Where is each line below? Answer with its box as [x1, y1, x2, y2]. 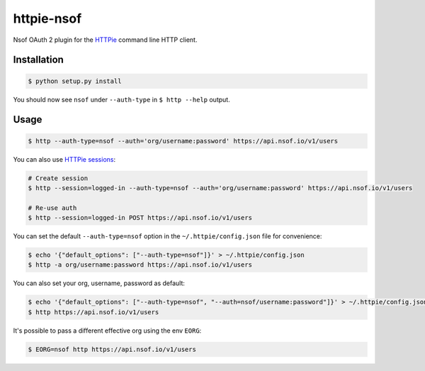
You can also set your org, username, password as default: [13, 279, 186, 287]
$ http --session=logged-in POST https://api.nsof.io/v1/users [28, 214, 253, 222]
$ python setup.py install [28, 77, 122, 85]
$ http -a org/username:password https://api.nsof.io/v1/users [28, 261, 253, 269]
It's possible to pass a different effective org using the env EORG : [13, 326, 202, 335]
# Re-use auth [28, 204, 77, 212]
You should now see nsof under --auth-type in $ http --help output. [13, 95, 230, 104]
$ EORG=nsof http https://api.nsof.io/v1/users [28, 345, 196, 353]
